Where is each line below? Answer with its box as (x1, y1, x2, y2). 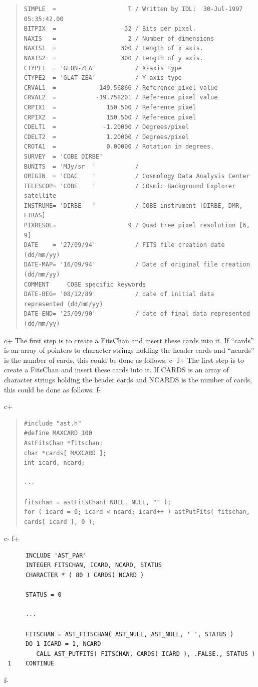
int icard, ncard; (24, 459, 85, 467)
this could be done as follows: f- (4, 384, 101, 394)
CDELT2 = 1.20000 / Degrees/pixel (24, 133, 189, 141)
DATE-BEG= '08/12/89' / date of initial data (24, 291, 214, 298)
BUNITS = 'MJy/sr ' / (24, 163, 139, 170)
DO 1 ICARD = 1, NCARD (25, 640, 101, 648)
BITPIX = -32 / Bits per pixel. (24, 25, 196, 33)
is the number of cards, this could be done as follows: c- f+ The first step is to (4, 354, 244, 365)
